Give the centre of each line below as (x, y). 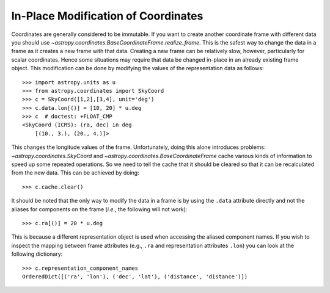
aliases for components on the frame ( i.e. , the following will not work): (99, 209)
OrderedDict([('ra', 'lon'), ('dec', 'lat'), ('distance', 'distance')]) (135, 277)
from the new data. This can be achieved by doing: (75, 173)
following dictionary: (37, 254)
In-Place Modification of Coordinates (107, 16)
